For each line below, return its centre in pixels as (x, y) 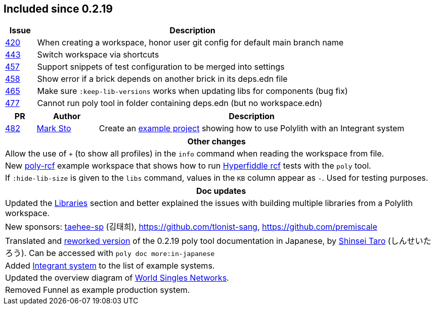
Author (67, 116)
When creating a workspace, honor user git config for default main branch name (190, 43)
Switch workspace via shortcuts (98, 55)
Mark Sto (54, 128)
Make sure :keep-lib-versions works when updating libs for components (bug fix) (192, 91)
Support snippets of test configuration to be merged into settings (161, 67)
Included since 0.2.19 (58, 9)
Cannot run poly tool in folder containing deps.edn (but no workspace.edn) (180, 103)
